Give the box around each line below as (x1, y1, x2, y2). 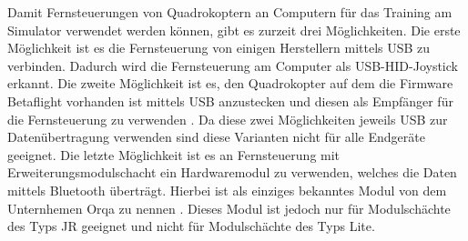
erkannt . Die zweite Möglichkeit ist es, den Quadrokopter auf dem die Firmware (7, 74, 453, 93)
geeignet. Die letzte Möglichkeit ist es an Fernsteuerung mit (7, 145, 341, 164)
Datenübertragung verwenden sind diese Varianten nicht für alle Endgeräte (7, 127, 425, 146)
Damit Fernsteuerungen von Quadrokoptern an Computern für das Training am (7, 3, 453, 21)
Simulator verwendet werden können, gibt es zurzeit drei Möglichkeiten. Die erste (7, 20, 461, 39)
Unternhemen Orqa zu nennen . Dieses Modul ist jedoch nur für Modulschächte (7, 198, 451, 217)
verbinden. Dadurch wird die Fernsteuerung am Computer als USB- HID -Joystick (7, 55, 458, 75)
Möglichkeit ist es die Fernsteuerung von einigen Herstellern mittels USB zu (7, 38, 431, 57)
